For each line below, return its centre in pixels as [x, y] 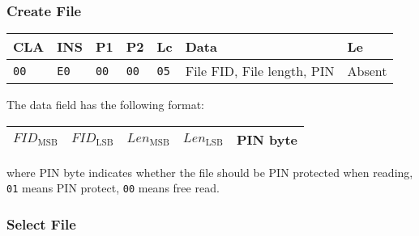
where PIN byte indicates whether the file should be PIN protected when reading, [210, 172]
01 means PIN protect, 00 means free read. [113, 188]
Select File [41, 223]
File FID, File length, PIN [260, 71]
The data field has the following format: [105, 105]
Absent [367, 71]
